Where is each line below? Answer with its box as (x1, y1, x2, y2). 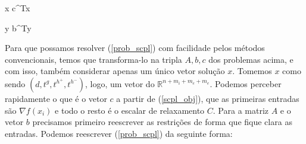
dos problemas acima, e (208, 53, 293, 65)
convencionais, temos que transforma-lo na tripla (5, 53, 182, 65)
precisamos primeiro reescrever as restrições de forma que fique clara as (32, 116, 292, 128)
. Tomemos (232, 65, 272, 77)
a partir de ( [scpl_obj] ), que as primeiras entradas (116, 92, 299, 104)
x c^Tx (5, 2, 30, 14)
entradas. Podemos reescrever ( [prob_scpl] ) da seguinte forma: (5, 127, 233, 139)
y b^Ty (5, 21, 32, 34)
